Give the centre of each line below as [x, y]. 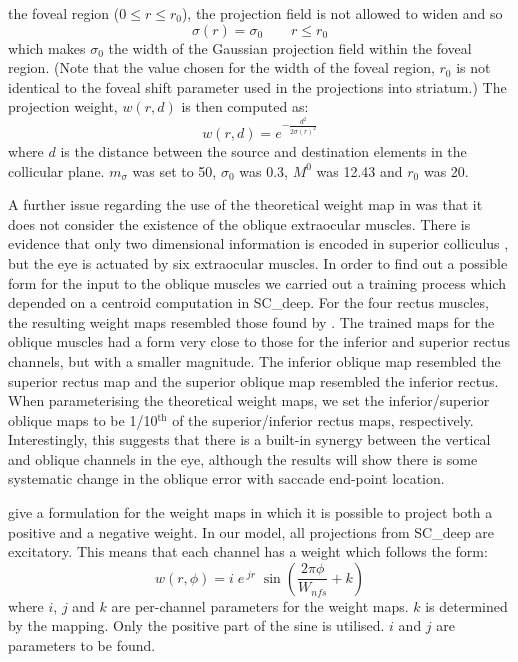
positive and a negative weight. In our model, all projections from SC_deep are [251, 531]
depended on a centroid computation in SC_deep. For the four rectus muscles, [248, 302]
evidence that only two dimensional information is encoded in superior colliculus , [258, 243]
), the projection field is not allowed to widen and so [342, 13]
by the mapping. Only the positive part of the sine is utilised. [196, 625]
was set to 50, [174, 170]
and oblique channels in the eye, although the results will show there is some [243, 458]
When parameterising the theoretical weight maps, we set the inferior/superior [249, 400]
